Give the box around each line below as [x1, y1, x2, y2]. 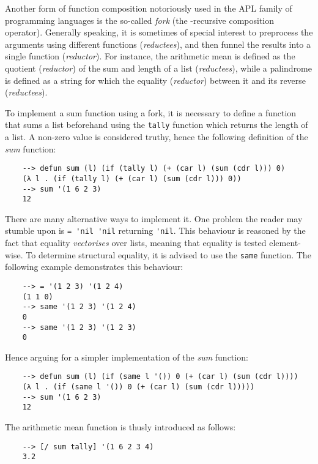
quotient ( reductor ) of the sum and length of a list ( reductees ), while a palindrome [5, 61, 312, 74]
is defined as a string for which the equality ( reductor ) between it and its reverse [5, 73, 306, 86]
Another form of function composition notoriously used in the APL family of [5, 2, 292, 14]
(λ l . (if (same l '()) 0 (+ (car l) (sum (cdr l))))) [22, 383, 255, 392]
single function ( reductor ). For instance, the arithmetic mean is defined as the [5, 50, 295, 62]
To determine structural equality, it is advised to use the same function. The [26, 248, 311, 261]
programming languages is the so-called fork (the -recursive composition [5, 13, 275, 26]
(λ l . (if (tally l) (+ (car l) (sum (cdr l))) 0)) [22, 174, 242, 183]
